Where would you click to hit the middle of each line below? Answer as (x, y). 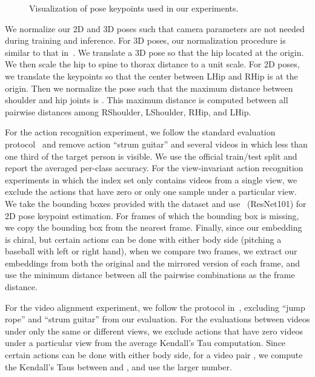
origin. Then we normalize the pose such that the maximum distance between (149, 88)
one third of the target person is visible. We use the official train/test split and (151, 156)
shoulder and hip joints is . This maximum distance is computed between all (147, 100)
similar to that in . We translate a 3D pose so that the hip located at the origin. (154, 52)
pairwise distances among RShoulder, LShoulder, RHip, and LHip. (128, 111)
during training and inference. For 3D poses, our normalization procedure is (145, 40)
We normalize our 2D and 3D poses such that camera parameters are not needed (155, 28)
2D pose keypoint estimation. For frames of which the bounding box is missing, (152, 215)
